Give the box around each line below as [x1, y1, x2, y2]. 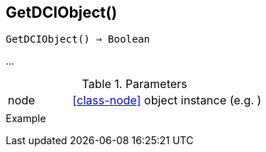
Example [6, 112, 46, 125]
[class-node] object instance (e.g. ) [72, 93, 262, 108]
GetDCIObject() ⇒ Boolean [6, 33, 150, 45]
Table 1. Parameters [81, 77, 188, 92]
